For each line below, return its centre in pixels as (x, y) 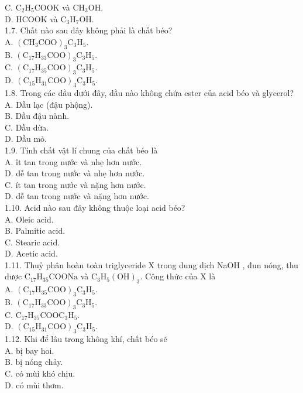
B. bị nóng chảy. (34, 362)
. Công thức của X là (178, 276)
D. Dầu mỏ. (26, 139)
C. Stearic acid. (32, 242)
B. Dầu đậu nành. (37, 116)
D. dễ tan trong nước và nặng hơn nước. (77, 196)
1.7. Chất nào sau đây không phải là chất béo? (89, 30)
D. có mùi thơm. (34, 385)
